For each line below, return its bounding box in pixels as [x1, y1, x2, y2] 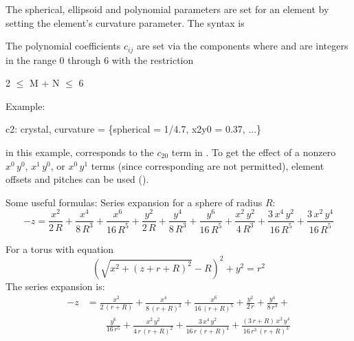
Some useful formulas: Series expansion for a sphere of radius [5, 195, 263, 209]
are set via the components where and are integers [136, 38, 349, 53]
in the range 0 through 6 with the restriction [5, 52, 194, 67]
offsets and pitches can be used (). [5, 172, 149, 186]
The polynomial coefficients [5, 38, 121, 53]
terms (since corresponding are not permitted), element [91, 158, 324, 173]
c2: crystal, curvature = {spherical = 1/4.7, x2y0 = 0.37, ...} [5, 122, 262, 136]
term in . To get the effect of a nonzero [171, 145, 336, 159]
